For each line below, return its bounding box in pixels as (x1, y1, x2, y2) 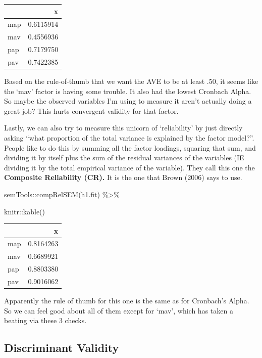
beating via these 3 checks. (4, 315, 87, 326)
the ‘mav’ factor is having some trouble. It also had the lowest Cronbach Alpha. (4, 85, 251, 96)
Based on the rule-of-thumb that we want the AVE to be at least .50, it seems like (4, 75, 258, 86)
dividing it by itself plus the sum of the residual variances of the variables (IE (4, 152, 244, 163)
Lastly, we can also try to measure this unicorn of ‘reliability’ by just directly (4, 122, 243, 133)
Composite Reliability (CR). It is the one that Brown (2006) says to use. (4, 172, 242, 183)
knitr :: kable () (4, 206, 45, 216)
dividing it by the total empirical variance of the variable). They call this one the (4, 162, 255, 172)
